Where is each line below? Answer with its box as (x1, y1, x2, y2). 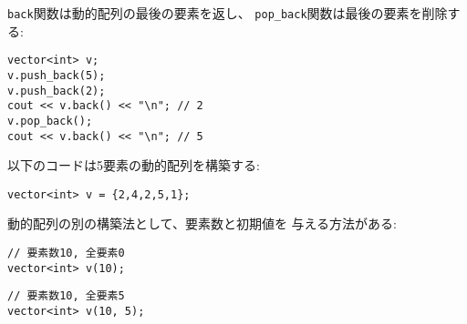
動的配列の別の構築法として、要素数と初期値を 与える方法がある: (7, 214, 398, 233)
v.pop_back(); (7, 114, 93, 127)
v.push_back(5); (7, 68, 106, 82)
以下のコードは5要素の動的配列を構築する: (7, 156, 260, 175)
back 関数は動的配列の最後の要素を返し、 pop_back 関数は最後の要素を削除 (7, 4, 448, 22)
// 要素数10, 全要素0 (7, 247, 125, 260)
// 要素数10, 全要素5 (7, 289, 125, 303)
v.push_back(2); (7, 84, 106, 97)
